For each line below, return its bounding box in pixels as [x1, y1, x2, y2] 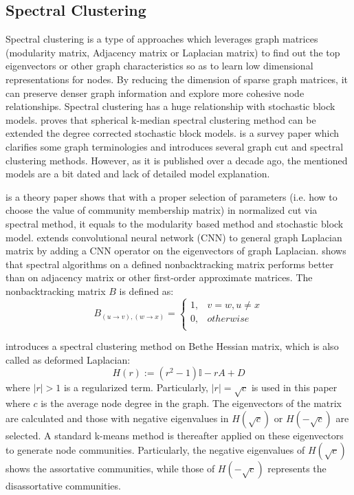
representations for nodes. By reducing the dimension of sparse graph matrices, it [5, 71, 349, 86]
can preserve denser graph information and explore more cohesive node [5, 85, 305, 100]
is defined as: [119, 283, 174, 298]
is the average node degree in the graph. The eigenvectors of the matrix [41, 396, 342, 410]
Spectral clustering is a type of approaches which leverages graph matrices [5, 32, 318, 46]
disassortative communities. [5, 478, 121, 493]
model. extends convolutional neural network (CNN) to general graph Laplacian [5, 230, 342, 244]
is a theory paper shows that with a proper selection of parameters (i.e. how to [5, 189, 338, 203]
